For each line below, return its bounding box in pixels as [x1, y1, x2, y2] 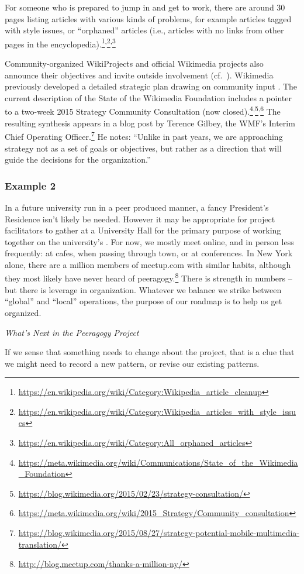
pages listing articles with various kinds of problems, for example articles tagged [5, 12, 292, 25]
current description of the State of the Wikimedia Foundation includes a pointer [5, 91, 292, 104]
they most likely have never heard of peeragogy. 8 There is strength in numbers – [5, 270, 292, 284]
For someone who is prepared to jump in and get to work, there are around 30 [5, 1, 285, 13]
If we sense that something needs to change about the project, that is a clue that [5, 346, 295, 358]
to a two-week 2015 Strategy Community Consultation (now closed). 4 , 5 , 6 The [5, 104, 281, 118]
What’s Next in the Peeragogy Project [5, 326, 139, 338]
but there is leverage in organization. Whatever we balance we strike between [5, 283, 282, 295]
